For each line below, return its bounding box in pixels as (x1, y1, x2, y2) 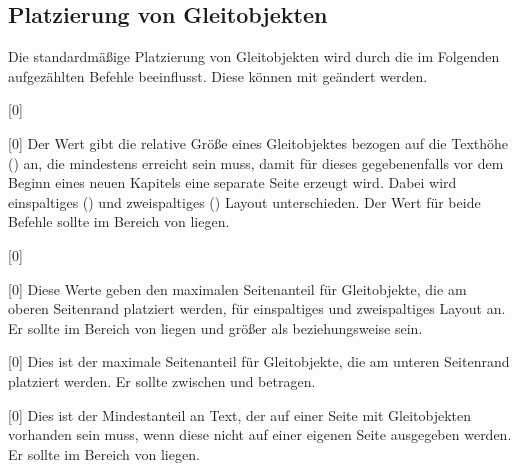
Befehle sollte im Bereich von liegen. (8, 211, 230, 232)
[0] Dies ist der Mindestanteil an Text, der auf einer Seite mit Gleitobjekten (8, 404, 472, 425)
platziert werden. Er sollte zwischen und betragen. (8, 370, 316, 391)
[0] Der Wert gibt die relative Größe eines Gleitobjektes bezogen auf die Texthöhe (8, 132, 509, 153)
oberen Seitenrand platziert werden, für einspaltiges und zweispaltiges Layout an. (8, 298, 506, 319)
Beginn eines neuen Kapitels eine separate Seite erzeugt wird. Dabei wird (8, 172, 457, 193)
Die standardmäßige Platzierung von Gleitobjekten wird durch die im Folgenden (8, 46, 500, 67)
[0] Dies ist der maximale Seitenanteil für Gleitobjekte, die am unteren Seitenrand (8, 351, 510, 372)
